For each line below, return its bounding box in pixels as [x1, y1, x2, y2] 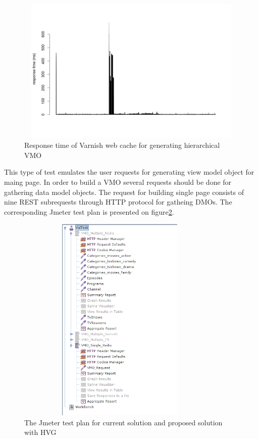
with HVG [24, 427, 57, 437]
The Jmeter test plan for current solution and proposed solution [24, 417, 223, 427]
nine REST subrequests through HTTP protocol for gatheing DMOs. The [4, 196, 232, 207]
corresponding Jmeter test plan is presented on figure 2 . [4, 206, 174, 217]
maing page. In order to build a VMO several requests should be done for [4, 176, 232, 187]
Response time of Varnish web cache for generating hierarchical [24, 140, 220, 150]
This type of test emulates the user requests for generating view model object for [4, 167, 254, 177]
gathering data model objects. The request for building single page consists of [4, 186, 244, 197]
